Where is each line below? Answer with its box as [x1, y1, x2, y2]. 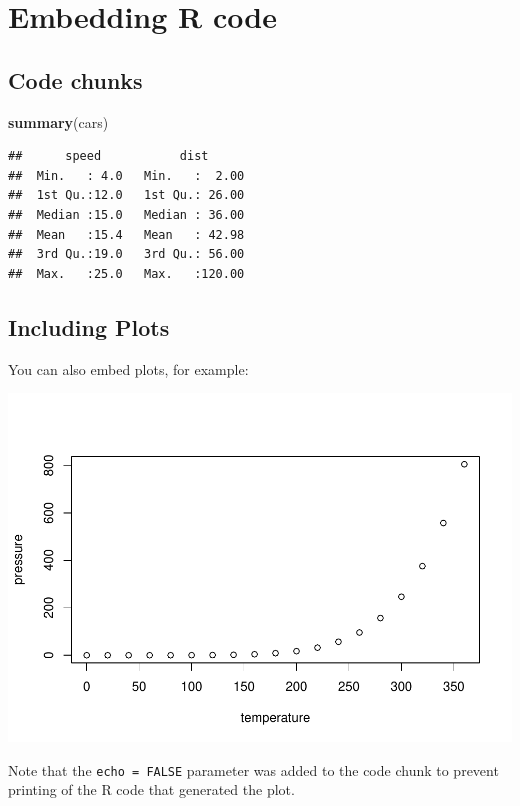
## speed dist [8, 149, 209, 164]
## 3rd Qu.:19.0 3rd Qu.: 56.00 [8, 247, 245, 262]
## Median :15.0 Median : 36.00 [8, 207, 245, 222]
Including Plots [8, 311, 170, 342]
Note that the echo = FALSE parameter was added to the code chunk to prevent [8, 759, 499, 780]
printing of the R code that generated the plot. [8, 779, 295, 800]
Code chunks [8, 64, 143, 95]
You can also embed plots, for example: [8, 358, 249, 379]
